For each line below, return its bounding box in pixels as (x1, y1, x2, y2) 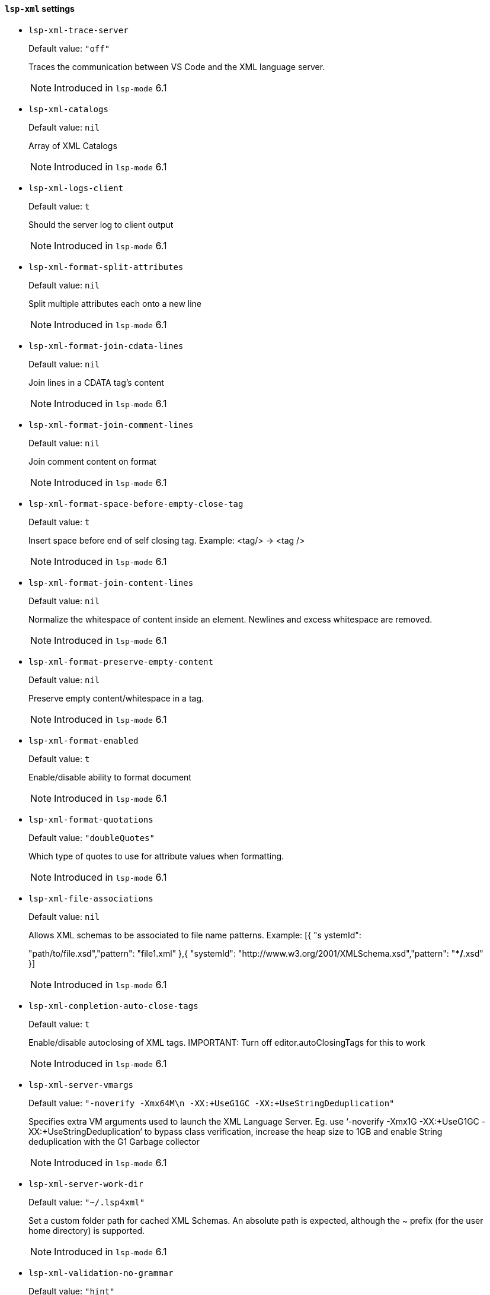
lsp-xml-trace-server (28, 25, 129, 35)
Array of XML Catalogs (28, 140, 117, 151)
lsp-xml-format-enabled (28, 735, 139, 745)
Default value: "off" (28, 43, 110, 53)
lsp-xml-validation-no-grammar (28, 1268, 174, 1278)
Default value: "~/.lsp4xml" (28, 1196, 145, 1207)
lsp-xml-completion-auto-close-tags (28, 1001, 198, 1011)
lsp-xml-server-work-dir (28, 1179, 143, 1189)
